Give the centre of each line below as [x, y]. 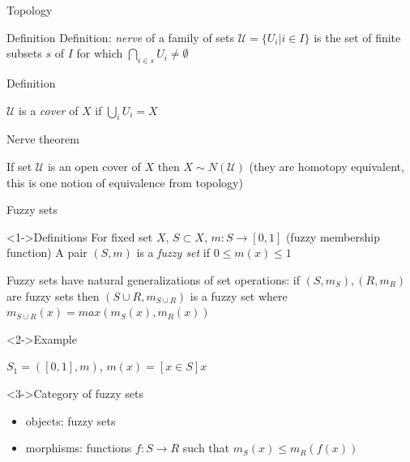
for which [100, 53]
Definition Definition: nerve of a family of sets [121, 37]
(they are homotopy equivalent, [327, 166]
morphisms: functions [79, 448]
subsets [24, 53]
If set [19, 166]
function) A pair [47, 252]
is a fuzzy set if [173, 252]
